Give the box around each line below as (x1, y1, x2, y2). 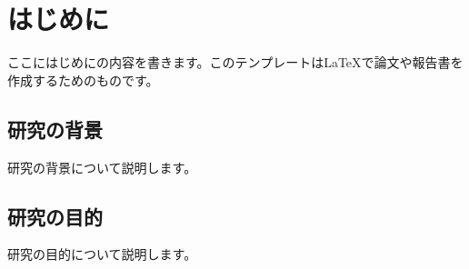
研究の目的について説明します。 (7, 244, 197, 264)
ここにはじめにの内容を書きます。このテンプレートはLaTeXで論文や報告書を (7, 53, 464, 72)
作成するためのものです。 (7, 70, 159, 89)
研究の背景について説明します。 (7, 157, 197, 176)
